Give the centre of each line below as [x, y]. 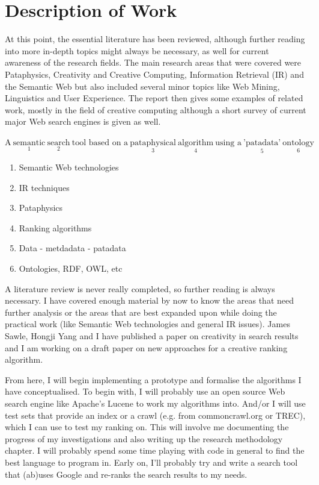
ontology [298, 142]
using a [228, 142]
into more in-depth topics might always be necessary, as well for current [137, 50]
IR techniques [44, 187]
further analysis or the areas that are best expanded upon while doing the [141, 312]
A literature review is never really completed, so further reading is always [140, 288]
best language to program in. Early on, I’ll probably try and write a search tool [151, 462]
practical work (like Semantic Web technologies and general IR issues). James [147, 324]
